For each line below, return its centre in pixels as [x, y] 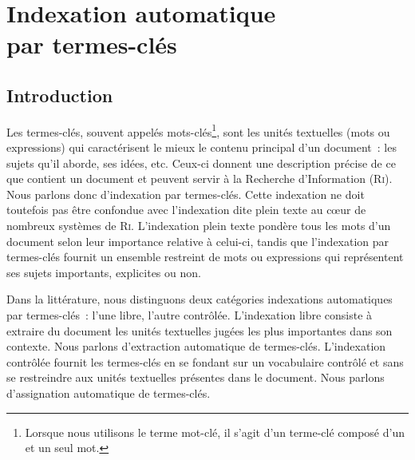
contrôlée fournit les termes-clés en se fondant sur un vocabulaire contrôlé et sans [205, 361]
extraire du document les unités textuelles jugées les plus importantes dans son [200, 330]
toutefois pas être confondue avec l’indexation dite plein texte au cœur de [186, 210]
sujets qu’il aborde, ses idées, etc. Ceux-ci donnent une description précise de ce [201, 163]
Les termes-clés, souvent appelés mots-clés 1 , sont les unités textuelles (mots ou [198, 130]
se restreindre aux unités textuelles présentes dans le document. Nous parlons [196, 377]
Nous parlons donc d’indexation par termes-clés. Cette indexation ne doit [186, 194]
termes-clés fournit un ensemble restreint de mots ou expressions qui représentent [205, 257]
